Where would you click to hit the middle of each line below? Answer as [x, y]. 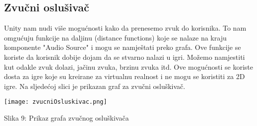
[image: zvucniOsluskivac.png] [56, 102]
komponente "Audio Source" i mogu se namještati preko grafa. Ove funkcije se [123, 47]
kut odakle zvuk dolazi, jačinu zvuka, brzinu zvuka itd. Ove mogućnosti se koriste [128, 66]
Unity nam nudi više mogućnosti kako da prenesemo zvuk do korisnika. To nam [125, 28]
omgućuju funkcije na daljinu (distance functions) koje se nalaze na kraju [115, 37]
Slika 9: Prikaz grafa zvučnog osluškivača [66, 118]
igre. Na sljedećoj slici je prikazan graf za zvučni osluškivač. [95, 86]
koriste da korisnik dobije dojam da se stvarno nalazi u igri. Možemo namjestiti [125, 57]
